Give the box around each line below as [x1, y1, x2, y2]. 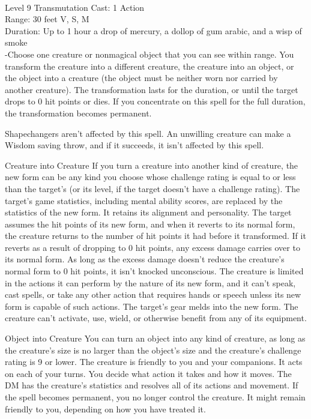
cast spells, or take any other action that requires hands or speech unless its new [5, 288, 301, 301]
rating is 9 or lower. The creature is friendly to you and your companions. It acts [5, 355, 303, 368]
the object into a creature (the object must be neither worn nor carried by [5, 71, 278, 84]
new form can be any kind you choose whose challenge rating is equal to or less [5, 170, 296, 183]
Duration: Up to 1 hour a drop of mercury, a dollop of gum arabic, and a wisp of [5, 24, 302, 37]
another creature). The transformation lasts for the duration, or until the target [5, 83, 298, 95]
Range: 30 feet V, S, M [5, 13, 89, 25]
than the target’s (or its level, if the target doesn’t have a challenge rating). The [5, 182, 300, 194]
